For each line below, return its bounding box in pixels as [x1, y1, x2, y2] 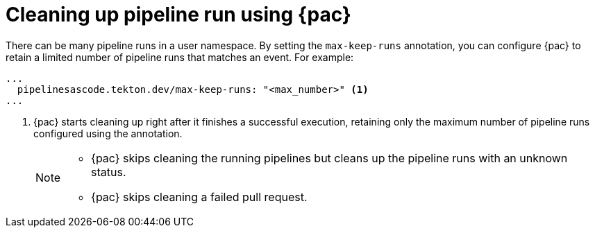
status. [91, 164, 126, 179]
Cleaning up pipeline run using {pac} [6, 3, 351, 26]
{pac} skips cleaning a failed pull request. [91, 189, 308, 204]
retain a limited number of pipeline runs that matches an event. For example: [6, 51, 354, 63]
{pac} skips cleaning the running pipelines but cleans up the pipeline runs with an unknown [91, 150, 568, 165]
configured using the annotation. [33, 127, 183, 139]
